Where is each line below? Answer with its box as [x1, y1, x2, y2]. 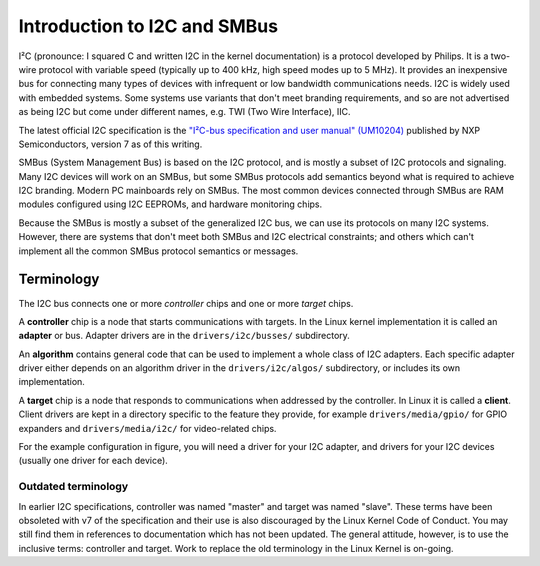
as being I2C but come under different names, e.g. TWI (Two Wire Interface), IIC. [18, 106, 351, 118]
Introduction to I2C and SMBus [18, 15, 279, 37]
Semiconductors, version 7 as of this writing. [18, 138, 203, 150]
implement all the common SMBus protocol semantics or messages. [18, 245, 299, 257]
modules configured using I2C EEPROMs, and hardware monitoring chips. [18, 198, 323, 210]
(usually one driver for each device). [18, 455, 169, 467]
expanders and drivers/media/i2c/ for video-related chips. [18, 422, 277, 434]
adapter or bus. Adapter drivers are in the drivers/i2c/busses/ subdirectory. [18, 330, 350, 342]
